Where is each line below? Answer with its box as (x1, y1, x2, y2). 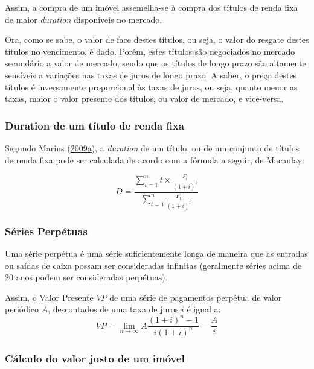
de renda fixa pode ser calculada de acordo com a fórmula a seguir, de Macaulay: (5, 153, 304, 166)
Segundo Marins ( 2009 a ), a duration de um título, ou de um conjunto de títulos (5, 141, 300, 154)
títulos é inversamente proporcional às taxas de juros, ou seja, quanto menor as (5, 80, 298, 93)
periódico (5, 303, 39, 315)
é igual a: (187, 303, 221, 315)
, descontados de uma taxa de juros (48, 303, 179, 315)
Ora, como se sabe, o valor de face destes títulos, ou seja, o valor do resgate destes (5, 33, 309, 46)
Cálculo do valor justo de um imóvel (5, 350, 185, 365)
